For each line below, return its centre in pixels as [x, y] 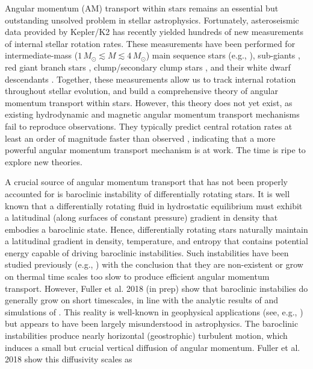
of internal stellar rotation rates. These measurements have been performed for [150, 43]
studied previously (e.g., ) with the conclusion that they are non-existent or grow [154, 264]
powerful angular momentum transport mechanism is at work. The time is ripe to [155, 150]
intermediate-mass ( [42, 55]
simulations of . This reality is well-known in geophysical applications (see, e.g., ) [154, 311]
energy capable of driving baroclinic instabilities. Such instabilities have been [147, 252]
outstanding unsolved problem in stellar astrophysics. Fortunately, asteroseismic [152, 20]
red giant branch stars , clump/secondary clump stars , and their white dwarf [148, 67]
